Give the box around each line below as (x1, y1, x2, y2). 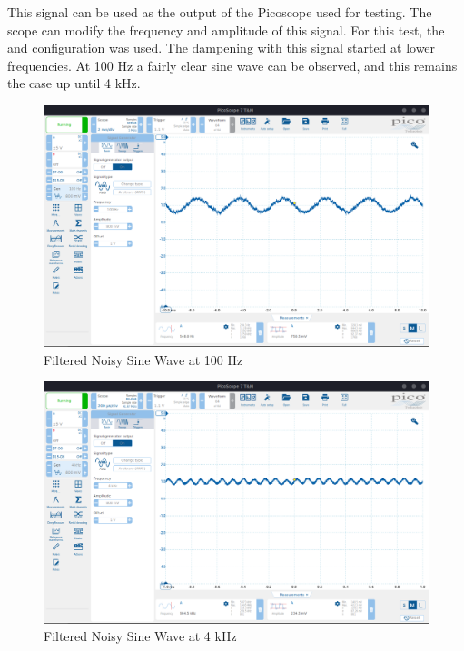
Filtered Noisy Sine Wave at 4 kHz (44, 626, 237, 646)
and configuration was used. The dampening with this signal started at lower (7, 38, 436, 57)
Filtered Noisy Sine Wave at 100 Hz (44, 350, 243, 369)
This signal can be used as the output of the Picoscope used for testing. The (7, 3, 432, 21)
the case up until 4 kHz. (7, 74, 141, 93)
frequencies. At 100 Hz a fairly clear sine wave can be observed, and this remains (7, 55, 458, 74)
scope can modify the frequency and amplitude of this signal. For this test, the (7, 20, 445, 39)
